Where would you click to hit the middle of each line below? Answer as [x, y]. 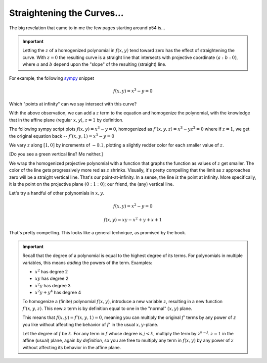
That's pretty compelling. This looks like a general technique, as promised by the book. [98, 233]
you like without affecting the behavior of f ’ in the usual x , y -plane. [90, 324]
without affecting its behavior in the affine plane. [72, 347]
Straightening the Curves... [66, 13]
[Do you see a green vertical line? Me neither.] [56, 154]
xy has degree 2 [52, 279]
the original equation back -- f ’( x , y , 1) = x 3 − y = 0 [62, 135]
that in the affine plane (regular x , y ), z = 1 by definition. [66, 120]
